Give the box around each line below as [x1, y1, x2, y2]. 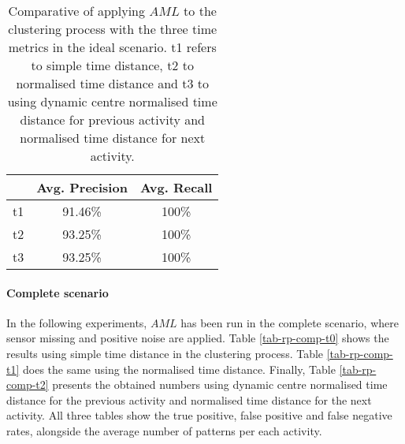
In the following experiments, [6, 314, 147, 330]
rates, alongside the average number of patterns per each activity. [6, 422, 322, 438]
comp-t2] [6, 376, 49, 393]
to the [184, 2, 217, 20]
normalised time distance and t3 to [16, 74, 210, 92]
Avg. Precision [36, 178, 128, 196]
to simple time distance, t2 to [31, 56, 194, 74]
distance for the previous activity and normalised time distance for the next [6, 391, 372, 408]
